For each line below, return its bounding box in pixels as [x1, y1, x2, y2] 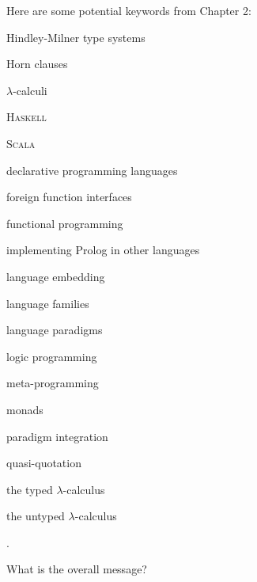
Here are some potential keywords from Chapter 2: [6, 2, 251, 18]
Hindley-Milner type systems [6, 29, 146, 45]
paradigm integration [6, 428, 108, 444]
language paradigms [6, 321, 103, 338]
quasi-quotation [6, 455, 81, 471]
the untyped [6, 508, 65, 524]
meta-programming [6, 375, 99, 391]
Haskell [6, 108, 47, 125]
